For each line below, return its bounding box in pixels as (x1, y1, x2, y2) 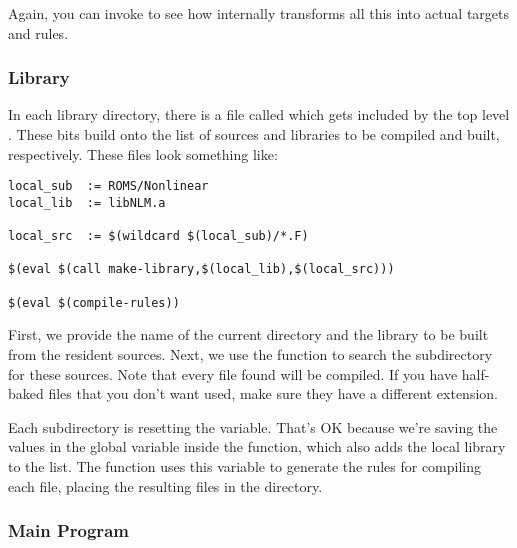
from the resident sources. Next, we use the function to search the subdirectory (8, 344, 493, 365)
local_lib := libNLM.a (8, 195, 166, 210)
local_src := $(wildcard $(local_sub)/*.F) (8, 229, 309, 244)
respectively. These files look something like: (8, 143, 278, 164)
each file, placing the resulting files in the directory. (8, 475, 323, 496)
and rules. (8, 22, 69, 43)
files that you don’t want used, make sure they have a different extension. (48, 383, 498, 404)
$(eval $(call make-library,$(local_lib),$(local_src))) (8, 262, 395, 277)
